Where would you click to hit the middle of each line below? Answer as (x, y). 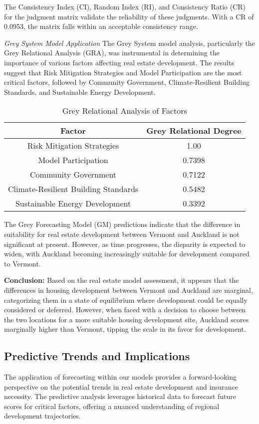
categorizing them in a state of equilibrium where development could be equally (126, 300)
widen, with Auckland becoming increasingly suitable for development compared (127, 254)
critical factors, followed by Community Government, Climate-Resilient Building (127, 82)
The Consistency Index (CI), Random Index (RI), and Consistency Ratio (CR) (125, 6)
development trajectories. (42, 416)
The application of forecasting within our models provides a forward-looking (120, 377)
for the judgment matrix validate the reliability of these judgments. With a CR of (129, 16)
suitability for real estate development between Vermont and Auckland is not (122, 234)
